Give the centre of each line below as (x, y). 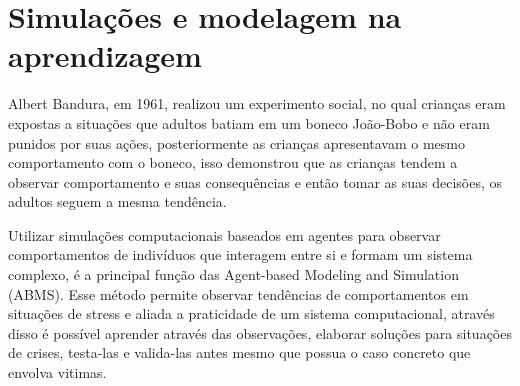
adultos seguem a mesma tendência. (117, 201)
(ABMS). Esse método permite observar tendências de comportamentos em (238, 293)
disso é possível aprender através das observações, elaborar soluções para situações (260, 332)
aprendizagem (105, 55)
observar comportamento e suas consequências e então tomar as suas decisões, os (255, 181)
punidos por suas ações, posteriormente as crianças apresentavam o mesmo (236, 142)
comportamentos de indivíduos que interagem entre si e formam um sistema (240, 254)
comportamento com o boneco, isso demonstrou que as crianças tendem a (233, 162)
